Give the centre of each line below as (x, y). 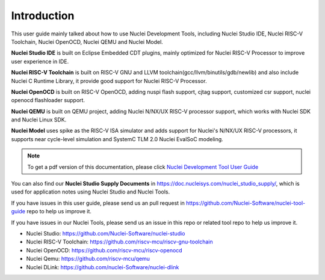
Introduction (43, 16)
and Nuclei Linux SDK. (39, 120)
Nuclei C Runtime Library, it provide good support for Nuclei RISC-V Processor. (109, 81)
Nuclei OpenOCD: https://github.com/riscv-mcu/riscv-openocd (104, 250)
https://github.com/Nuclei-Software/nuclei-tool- (246, 203)
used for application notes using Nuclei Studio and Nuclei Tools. (91, 192)
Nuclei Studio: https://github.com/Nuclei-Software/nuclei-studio (106, 233)
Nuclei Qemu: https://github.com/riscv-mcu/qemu (88, 259)
